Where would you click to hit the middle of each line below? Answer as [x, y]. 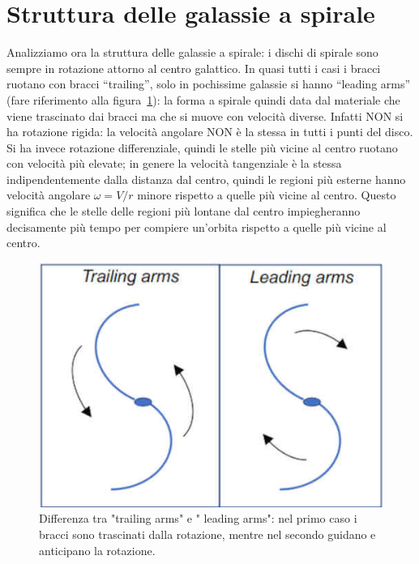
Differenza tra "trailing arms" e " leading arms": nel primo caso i [198, 518]
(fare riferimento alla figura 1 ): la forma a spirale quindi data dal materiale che [203, 99]
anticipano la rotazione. [97, 550]
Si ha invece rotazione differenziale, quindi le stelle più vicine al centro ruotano [202, 147]
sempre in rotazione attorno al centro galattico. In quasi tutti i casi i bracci [194, 68]
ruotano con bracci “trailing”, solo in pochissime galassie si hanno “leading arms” [209, 84]
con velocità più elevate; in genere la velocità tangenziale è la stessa [174, 163]
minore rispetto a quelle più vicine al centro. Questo [267, 195]
